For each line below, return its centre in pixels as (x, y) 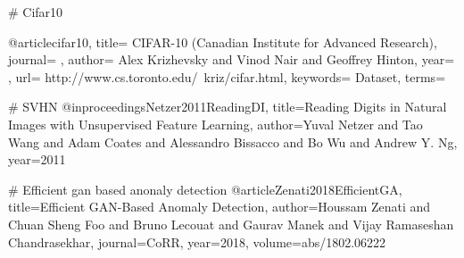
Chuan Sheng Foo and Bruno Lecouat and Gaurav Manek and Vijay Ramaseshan (231, 224)
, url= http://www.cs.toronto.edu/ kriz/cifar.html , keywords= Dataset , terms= (227, 76)
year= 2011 (37, 159)
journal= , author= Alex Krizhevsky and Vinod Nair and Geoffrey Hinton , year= (232, 59)
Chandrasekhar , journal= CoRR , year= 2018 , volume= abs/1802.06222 (197, 241)
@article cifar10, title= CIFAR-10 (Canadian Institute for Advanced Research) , (223, 42)
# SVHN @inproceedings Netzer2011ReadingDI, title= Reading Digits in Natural (228, 107)
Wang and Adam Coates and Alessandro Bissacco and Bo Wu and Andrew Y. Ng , (233, 141)
